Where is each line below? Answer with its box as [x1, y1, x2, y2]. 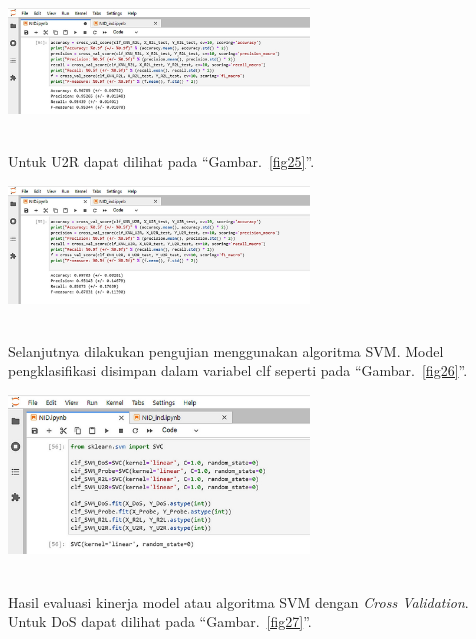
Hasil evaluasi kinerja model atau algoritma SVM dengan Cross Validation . [8, 591, 469, 612]
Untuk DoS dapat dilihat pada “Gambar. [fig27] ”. [8, 611, 312, 632]
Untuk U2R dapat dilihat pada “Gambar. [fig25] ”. [8, 151, 315, 172]
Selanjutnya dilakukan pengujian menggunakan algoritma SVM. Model [8, 340, 444, 361]
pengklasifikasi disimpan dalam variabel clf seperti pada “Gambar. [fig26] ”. [8, 360, 468, 381]
